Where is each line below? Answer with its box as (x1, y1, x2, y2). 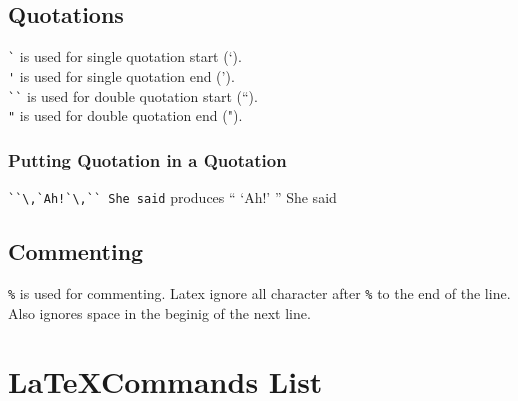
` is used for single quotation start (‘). (8, 46, 242, 67)
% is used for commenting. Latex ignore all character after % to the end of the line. (8, 282, 511, 303)
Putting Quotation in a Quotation (8, 147, 287, 172)
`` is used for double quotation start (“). (8, 85, 258, 106)
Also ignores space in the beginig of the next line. (8, 302, 311, 323)
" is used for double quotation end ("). (8, 105, 243, 126)
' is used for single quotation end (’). (8, 65, 235, 86)
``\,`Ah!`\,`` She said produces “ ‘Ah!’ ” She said (8, 187, 337, 208)
